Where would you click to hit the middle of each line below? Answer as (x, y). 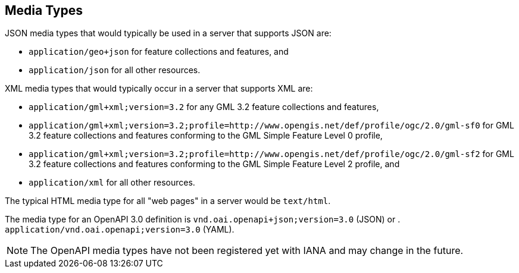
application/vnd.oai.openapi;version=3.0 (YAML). (120, 230)
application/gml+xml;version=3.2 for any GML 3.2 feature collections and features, (204, 107)
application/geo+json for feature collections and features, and (159, 52)
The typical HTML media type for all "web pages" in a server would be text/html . (168, 201)
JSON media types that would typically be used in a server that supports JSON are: (168, 33)
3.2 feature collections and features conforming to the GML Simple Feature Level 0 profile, (206, 136)
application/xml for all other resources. (112, 183)
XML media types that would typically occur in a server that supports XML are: (159, 89)
